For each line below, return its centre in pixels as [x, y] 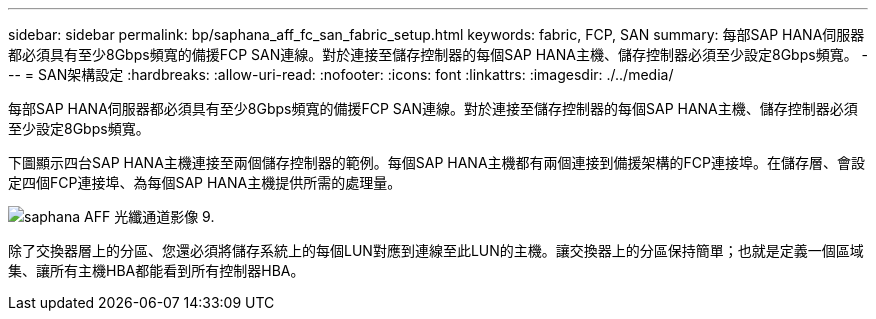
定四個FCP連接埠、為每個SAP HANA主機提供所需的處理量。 [205, 182]
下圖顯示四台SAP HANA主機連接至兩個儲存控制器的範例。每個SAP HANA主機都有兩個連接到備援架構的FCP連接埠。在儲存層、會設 [437, 162]
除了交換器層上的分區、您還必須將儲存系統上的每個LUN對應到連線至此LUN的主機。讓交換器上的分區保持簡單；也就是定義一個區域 [436, 250]
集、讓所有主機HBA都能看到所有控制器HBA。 [156, 270]
